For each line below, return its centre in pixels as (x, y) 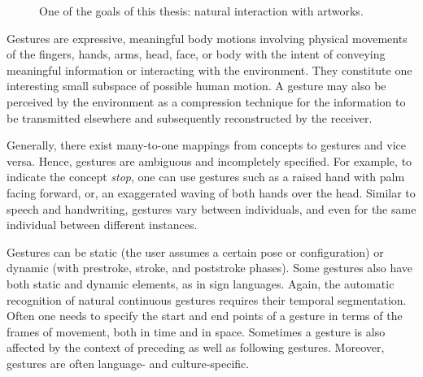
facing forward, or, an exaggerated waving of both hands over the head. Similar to (211, 192)
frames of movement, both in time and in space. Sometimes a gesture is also (196, 331)
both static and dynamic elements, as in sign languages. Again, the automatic (201, 283)
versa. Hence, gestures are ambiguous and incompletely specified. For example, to (209, 160)
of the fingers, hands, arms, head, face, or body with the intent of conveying (196, 54)
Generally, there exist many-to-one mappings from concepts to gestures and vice (206, 145)
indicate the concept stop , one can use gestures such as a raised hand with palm (206, 177)
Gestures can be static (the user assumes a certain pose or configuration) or (195, 251)
